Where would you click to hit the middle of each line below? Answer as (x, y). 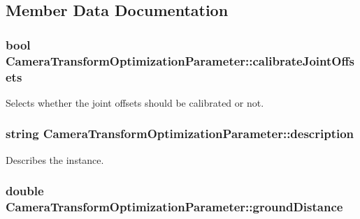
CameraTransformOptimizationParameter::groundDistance (174, 207)
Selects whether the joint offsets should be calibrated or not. (135, 102)
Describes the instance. (55, 159)
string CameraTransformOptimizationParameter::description (180, 134)
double (25, 191)
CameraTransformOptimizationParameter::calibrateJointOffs (180, 60)
